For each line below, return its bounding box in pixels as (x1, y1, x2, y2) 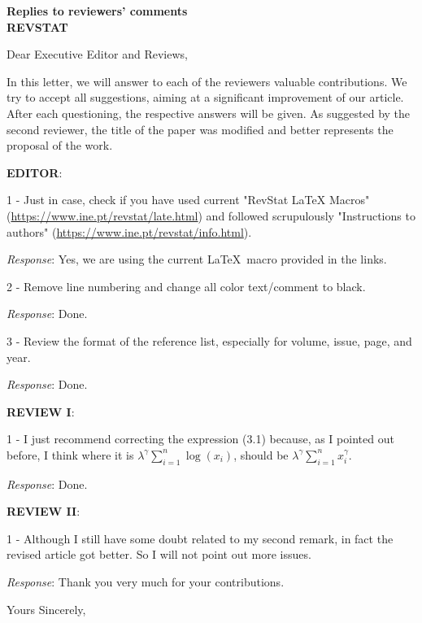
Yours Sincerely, (7, 600, 86, 617)
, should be (233, 446, 289, 463)
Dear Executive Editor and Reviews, (7, 46, 188, 63)
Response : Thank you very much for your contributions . (7, 573, 285, 590)
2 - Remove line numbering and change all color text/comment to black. (7, 277, 366, 294)
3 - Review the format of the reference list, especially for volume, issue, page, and (7, 332, 412, 349)
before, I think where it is (7, 446, 134, 463)
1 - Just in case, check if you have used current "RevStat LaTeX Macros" (7, 191, 370, 208)
